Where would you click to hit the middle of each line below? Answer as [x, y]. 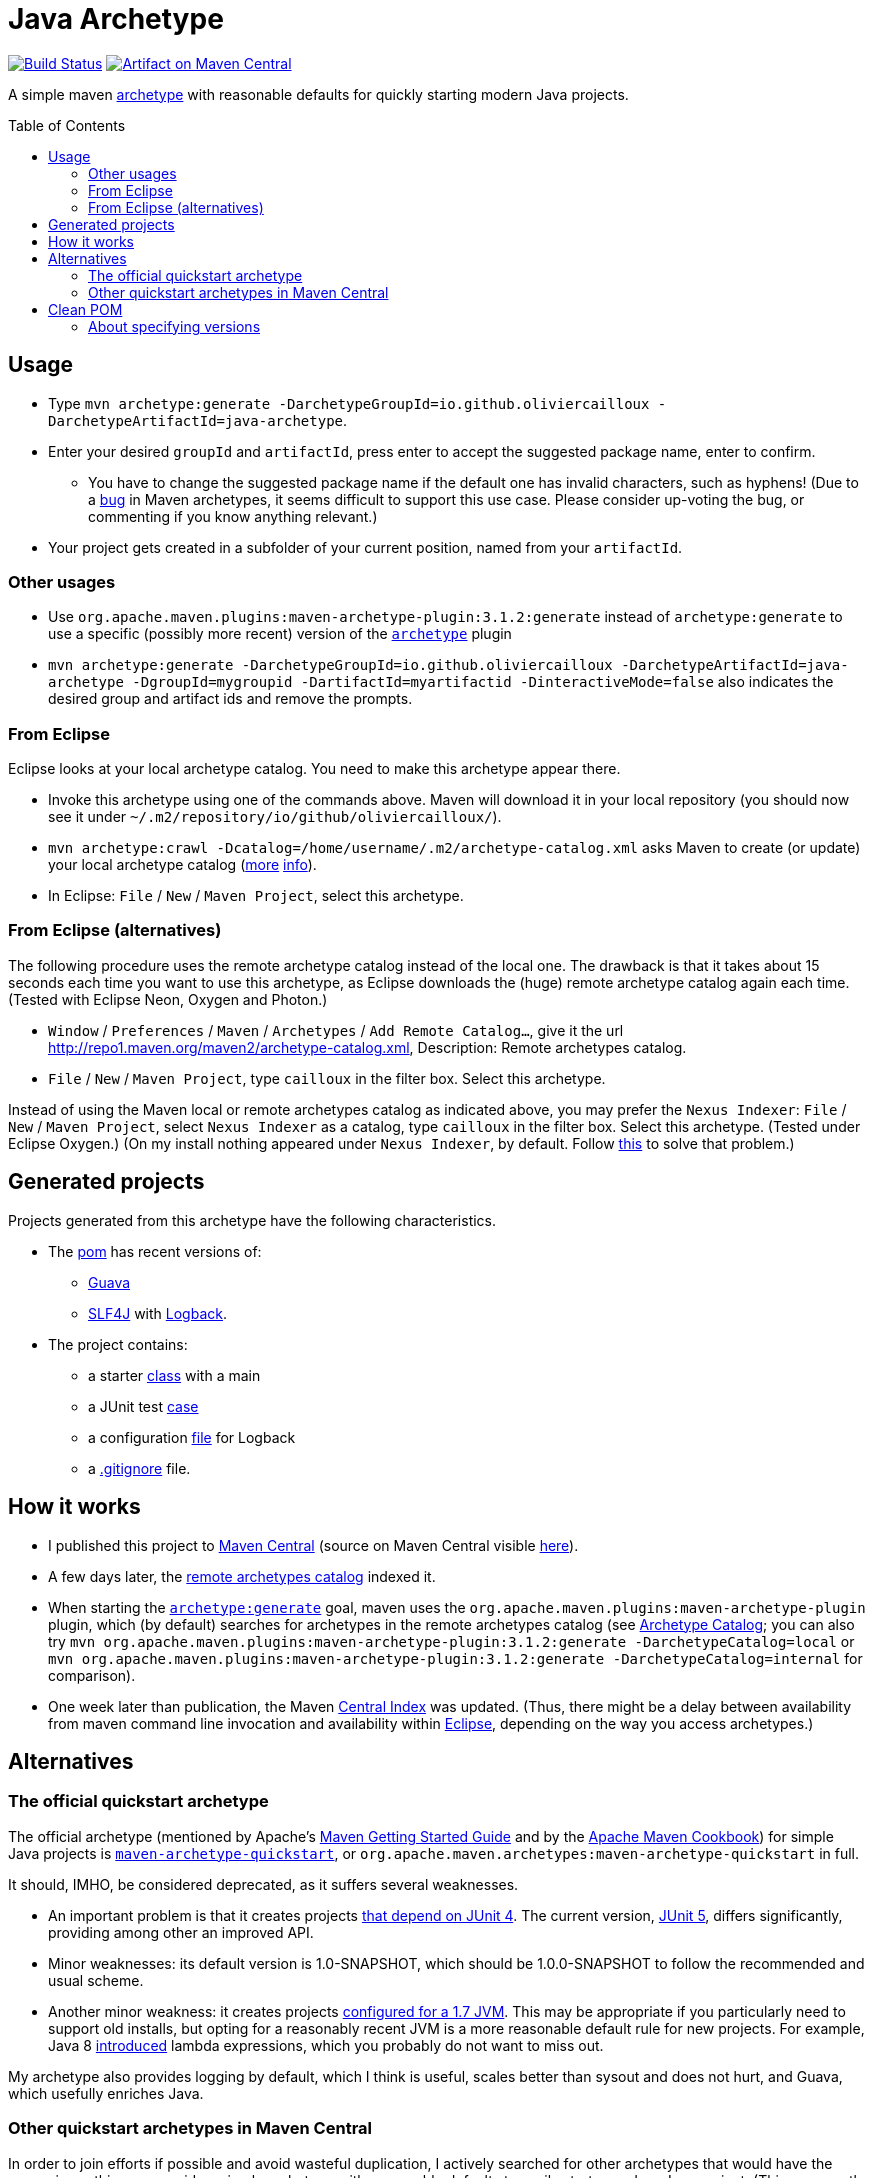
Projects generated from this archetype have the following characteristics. [252, 1220]
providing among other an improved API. [181, 1932]
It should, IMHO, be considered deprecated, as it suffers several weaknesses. [263, 1884]
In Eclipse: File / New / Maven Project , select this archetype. [256, 896]
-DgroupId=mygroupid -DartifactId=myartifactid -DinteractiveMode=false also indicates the [483, 682]
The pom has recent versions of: [155, 1251]
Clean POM [85, 309]
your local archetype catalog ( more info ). [182, 865]
